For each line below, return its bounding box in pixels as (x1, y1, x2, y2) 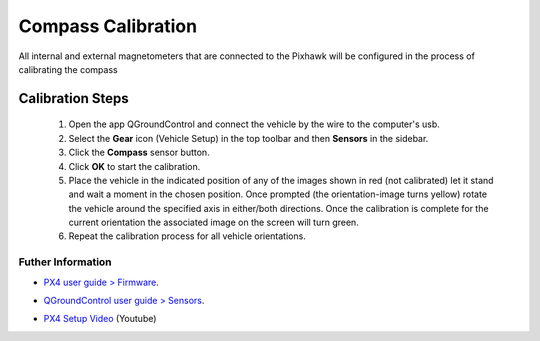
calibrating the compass (18, 63, 119, 75)
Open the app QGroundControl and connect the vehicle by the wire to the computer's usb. (68, 118, 440, 130)
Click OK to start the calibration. (68, 160, 201, 172)
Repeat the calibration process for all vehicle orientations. (68, 230, 307, 242)
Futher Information (18, 255, 112, 269)
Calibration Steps (18, 90, 129, 107)
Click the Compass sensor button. (68, 146, 210, 159)
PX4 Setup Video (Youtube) (43, 313, 157, 325)
